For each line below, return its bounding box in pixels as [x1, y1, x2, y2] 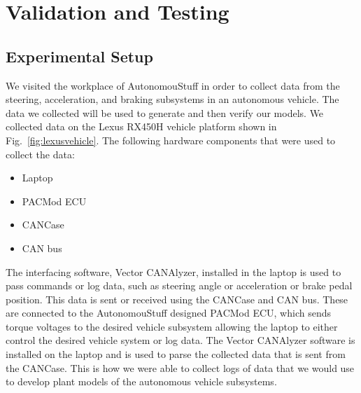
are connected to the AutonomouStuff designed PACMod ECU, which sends [6, 305, 331, 320]
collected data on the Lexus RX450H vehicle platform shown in [6, 119, 277, 134]
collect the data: [6, 146, 75, 161]
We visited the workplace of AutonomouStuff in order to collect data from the [6, 78, 340, 92]
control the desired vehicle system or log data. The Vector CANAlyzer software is [6, 333, 355, 347]
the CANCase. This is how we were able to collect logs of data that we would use [6, 360, 355, 375]
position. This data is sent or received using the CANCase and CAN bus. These [6, 291, 348, 306]
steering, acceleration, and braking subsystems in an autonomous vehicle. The [6, 92, 339, 106]
